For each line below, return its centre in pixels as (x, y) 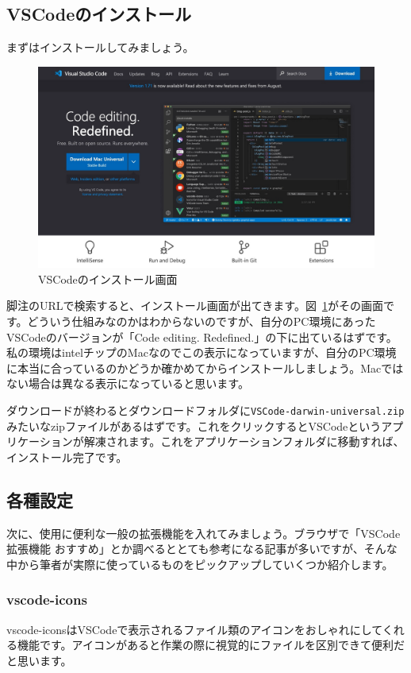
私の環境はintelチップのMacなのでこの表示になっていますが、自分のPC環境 (202, 352)
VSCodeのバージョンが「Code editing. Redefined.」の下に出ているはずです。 (202, 336)
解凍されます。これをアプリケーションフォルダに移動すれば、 (244, 441)
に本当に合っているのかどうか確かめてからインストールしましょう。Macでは (205, 367)
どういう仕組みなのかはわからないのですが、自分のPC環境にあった (202, 321)
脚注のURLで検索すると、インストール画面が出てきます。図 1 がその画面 (195, 306)
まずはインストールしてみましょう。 (100, 47)
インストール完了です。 (67, 456)
